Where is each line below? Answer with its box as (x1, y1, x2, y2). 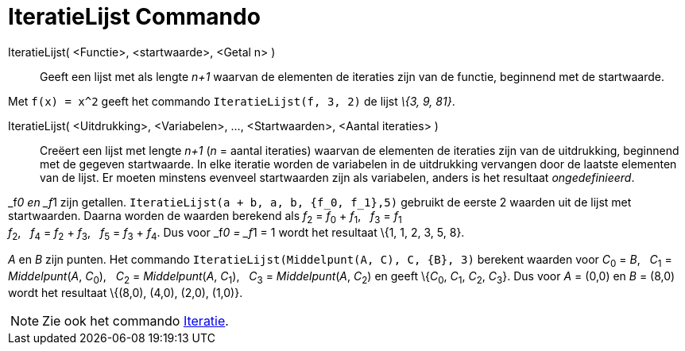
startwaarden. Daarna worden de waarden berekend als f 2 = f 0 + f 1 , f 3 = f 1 (8, 208, 402, 226)
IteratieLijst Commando (8, 3, 261, 30)
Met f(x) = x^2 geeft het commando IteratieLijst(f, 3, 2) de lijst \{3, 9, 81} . (8, 94, 455, 108)
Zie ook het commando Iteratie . (42, 312, 229, 329)
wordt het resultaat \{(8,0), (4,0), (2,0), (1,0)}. (8, 285, 243, 299)
